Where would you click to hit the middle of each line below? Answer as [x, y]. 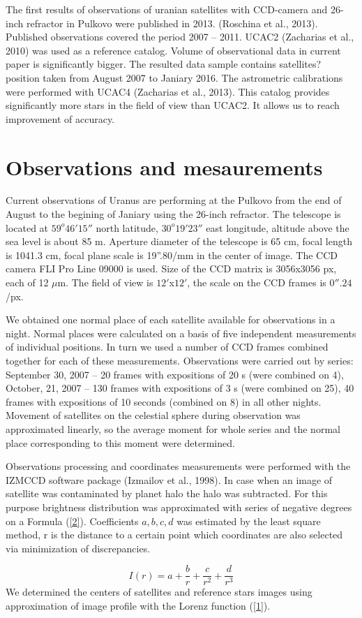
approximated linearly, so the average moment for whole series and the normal [173, 428]
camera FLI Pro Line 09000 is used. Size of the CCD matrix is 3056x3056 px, [171, 268]
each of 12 [27, 282]
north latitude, [127, 227]
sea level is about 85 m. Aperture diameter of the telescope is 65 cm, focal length [179, 241]
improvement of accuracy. [60, 118]
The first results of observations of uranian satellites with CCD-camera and [167, 9]
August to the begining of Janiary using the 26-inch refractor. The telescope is [173, 214]
